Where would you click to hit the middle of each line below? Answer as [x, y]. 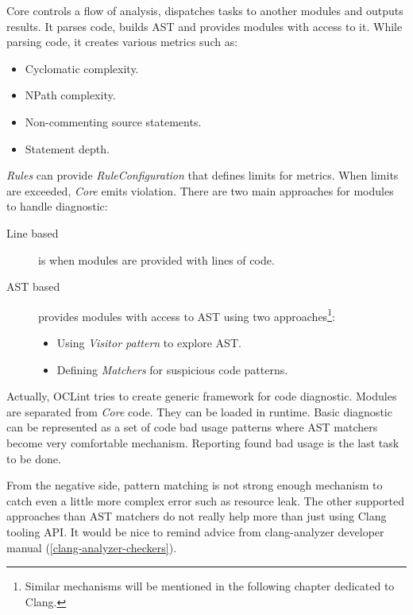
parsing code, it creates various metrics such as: [122, 42]
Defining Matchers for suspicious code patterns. [172, 369]
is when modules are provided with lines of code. [156, 259]
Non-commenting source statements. [113, 121]
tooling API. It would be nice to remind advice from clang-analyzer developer [195, 531]
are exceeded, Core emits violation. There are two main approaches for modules [200, 190]
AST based [33, 286]
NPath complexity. [70, 95]
